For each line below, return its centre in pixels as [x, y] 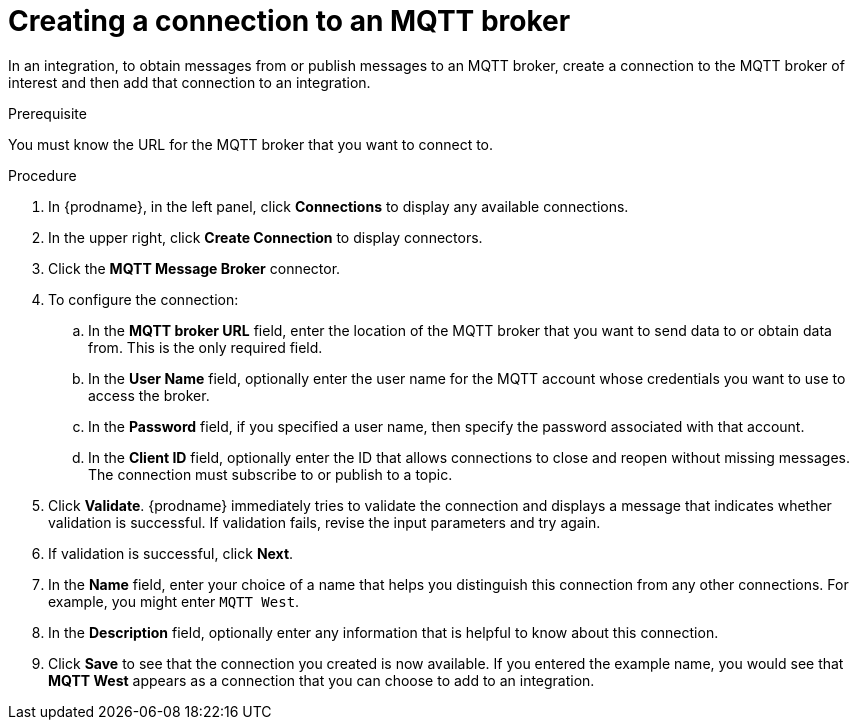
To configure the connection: [143, 299]
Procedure [42, 175]
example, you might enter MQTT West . [174, 601]
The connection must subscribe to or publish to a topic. [270, 474]
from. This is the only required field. [205, 347]
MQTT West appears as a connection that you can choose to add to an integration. [321, 680]
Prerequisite [47, 113]
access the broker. [149, 395]
